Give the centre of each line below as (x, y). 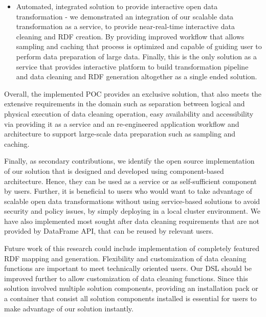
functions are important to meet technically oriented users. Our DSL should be (128, 268)
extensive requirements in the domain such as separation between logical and (125, 104)
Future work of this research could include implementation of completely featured (132, 248)
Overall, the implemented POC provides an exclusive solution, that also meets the (133, 93)
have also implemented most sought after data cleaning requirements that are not (132, 221)
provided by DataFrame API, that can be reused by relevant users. (109, 231)
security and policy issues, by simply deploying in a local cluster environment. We (132, 211)
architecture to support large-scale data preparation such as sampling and (120, 134)
